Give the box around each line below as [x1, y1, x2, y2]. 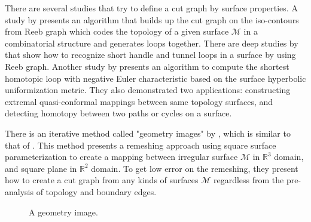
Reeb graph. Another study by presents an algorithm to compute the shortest [5, 60, 289, 72]
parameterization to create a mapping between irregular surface [5, 150, 238, 163]
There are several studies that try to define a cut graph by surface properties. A [5, 2, 298, 14]
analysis [5, 185, 33, 198]
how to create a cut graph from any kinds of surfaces [5, 174, 199, 186]
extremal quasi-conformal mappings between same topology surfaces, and [5, 95, 273, 107]
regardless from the [213, 174, 284, 186]
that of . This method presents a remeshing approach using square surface [5, 138, 276, 151]
